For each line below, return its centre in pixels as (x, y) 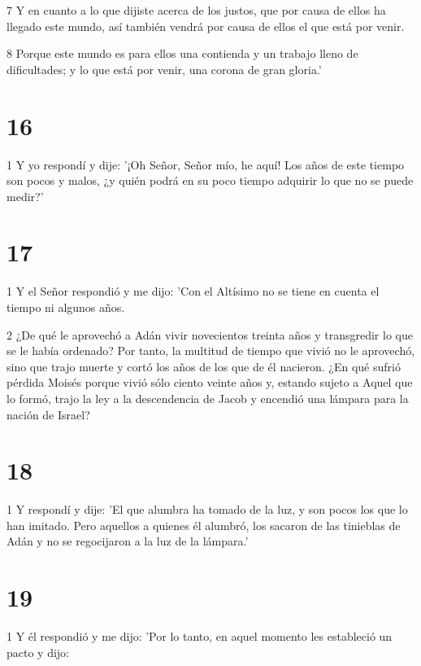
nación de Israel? (48, 414)
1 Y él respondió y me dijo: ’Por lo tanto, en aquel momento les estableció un (200, 636)
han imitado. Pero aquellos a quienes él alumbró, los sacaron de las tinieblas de (204, 525)
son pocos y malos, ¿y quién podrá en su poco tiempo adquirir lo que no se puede (210, 180)
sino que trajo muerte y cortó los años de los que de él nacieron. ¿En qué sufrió (204, 366)
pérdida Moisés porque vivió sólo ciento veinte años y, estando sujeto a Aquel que (210, 382)
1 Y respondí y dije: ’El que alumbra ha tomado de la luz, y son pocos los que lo (207, 509)
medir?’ (25, 196)
